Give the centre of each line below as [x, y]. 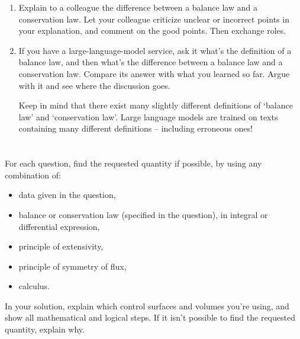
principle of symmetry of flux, [72, 266]
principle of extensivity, [61, 246]
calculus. [34, 286]
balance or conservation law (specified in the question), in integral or [143, 214]
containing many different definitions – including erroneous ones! [136, 128]
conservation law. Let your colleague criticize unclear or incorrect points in [154, 19]
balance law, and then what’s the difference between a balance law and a [151, 62]
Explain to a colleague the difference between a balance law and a [138, 7]
